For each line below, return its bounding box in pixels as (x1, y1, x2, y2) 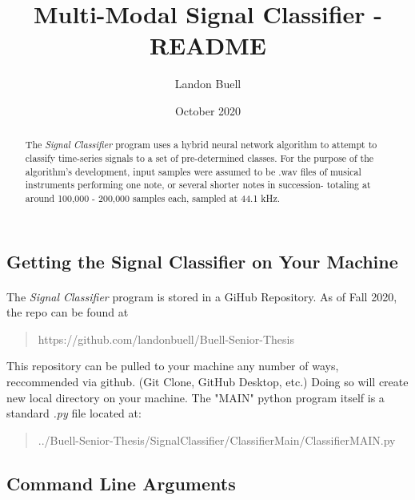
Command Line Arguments (6, 470, 236, 495)
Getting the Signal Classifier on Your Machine (6, 248, 398, 273)
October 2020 (174, 102, 241, 119)
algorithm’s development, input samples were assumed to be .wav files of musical (25, 164, 361, 178)
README (149, 29, 267, 62)
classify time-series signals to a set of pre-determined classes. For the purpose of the (25, 151, 374, 164)
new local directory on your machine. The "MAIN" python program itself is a (6, 389, 385, 405)
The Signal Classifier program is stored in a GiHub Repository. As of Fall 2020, (6, 288, 397, 304)
